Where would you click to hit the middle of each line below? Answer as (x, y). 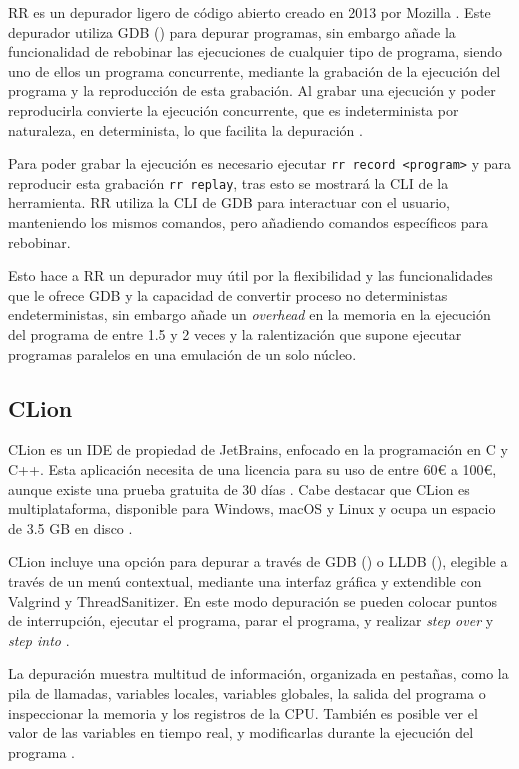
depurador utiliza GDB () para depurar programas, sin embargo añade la (232, 31)
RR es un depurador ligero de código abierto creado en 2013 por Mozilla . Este (249, 12)
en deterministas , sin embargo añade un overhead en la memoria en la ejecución (249, 314)
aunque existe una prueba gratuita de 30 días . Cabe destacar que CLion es (239, 488)
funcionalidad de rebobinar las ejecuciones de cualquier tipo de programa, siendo (255, 51)
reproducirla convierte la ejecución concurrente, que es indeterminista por (233, 109)
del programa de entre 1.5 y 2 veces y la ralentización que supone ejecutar (235, 334)
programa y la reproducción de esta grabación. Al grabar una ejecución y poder (252, 90)
